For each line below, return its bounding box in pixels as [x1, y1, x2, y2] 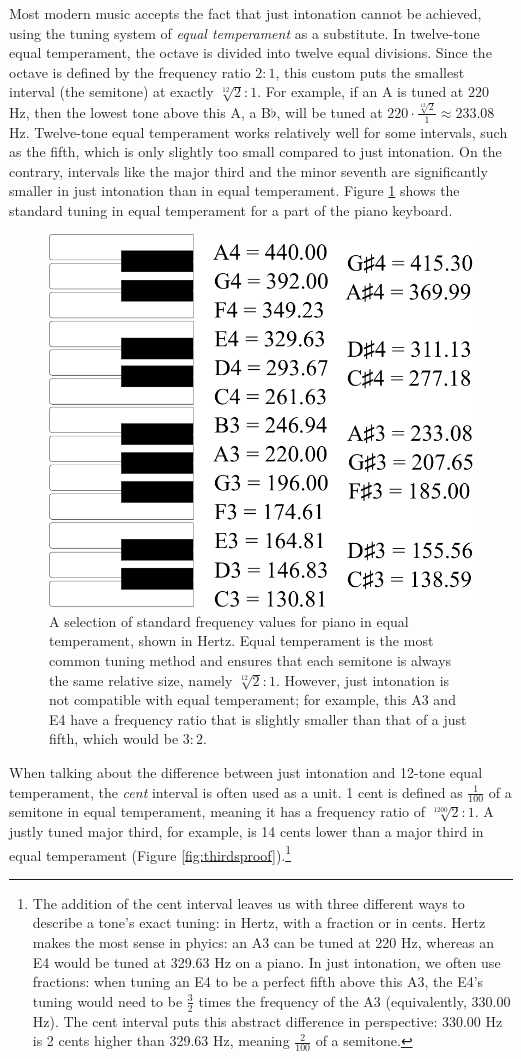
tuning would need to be [32, 990, 183, 1011]
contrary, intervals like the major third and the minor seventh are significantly [9, 160, 488, 181]
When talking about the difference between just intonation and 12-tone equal [9, 761, 483, 782]
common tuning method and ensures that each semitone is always [49, 650, 452, 671]
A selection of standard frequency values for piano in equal [49, 610, 409, 631]
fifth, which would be [49, 728, 179, 749]
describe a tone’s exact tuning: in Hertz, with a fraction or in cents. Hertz [32, 912, 486, 933]
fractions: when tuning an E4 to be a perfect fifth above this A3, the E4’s [32, 971, 484, 992]
